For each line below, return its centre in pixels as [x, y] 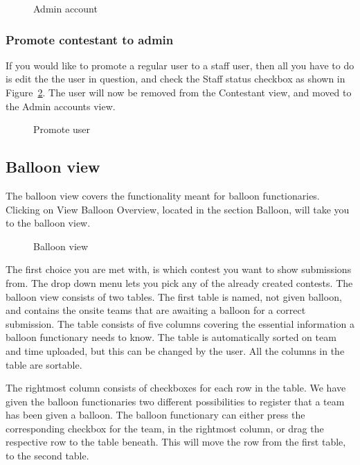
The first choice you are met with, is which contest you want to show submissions [179, 269]
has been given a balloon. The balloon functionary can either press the [155, 415]
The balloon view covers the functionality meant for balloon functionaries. [163, 195]
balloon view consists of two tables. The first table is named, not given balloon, [174, 296]
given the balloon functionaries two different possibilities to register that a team [175, 401]
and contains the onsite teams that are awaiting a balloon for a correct [156, 310]
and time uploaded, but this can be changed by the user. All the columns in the [175, 350]
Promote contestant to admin [90, 39]
